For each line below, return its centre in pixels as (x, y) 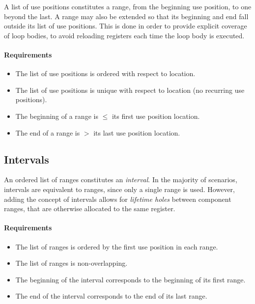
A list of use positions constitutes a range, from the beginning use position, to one (128, 6)
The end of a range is (48, 132)
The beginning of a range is (57, 116)
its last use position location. (137, 132)
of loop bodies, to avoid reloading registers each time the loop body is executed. (124, 35)
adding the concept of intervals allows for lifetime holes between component (118, 199)
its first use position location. (156, 116)
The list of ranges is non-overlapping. (71, 263)
